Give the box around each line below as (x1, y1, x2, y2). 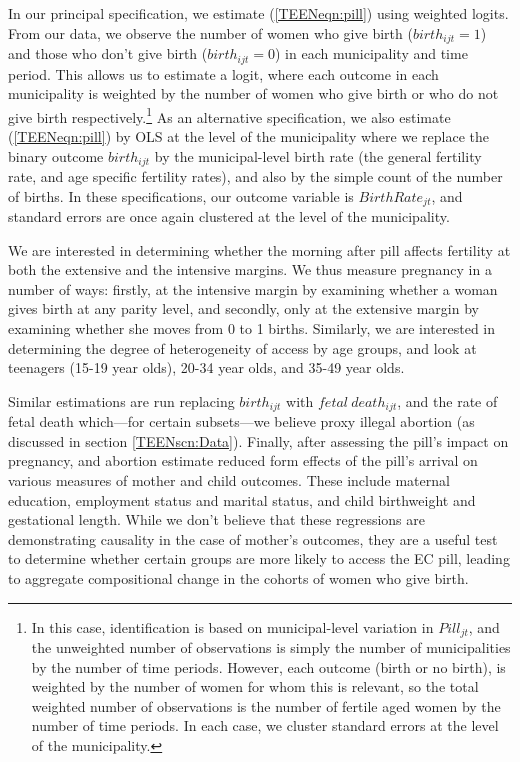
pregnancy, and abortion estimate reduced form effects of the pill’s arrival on (8, 450, 478, 471)
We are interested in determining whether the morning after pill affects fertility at (8, 239, 511, 260)
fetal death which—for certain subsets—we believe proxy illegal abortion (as (8, 411, 475, 432)
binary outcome (8, 145, 104, 166)
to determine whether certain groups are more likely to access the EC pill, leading (8, 548, 510, 569)
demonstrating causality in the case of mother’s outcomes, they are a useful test (8, 528, 498, 549)
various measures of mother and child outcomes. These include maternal (8, 470, 450, 491)
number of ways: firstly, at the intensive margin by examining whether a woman (8, 278, 498, 299)
